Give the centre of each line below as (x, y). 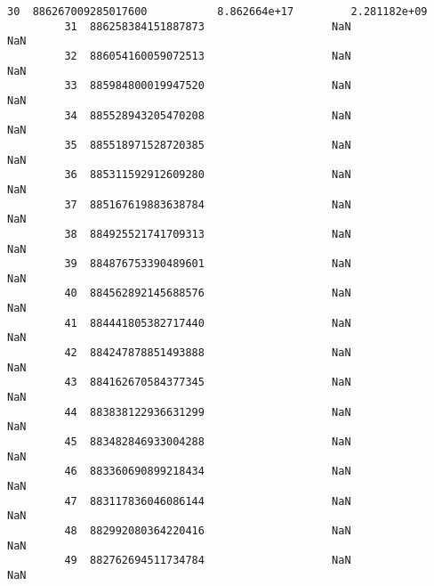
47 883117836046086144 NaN (208, 501)
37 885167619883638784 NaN (208, 204)
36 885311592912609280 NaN (208, 175)
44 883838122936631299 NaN (208, 412)
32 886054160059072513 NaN (208, 56)
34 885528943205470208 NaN (208, 115)
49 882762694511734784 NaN (208, 561)
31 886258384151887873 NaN (208, 26)
